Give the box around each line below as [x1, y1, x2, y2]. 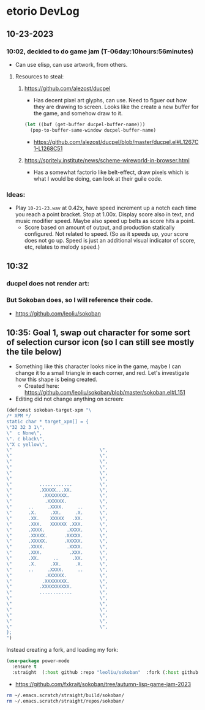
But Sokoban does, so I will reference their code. [6, 296, 153, 304]
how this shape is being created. [15, 376, 98, 383]
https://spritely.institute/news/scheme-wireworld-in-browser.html [24, 156, 190, 164]
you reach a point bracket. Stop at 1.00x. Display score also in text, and [15, 210, 195, 218]
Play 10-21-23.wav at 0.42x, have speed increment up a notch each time [15, 204, 197, 211]
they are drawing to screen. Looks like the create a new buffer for [33, 103, 199, 110]
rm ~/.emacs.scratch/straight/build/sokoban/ [6, 692, 124, 698]
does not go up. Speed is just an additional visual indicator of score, [24, 236, 196, 244]
